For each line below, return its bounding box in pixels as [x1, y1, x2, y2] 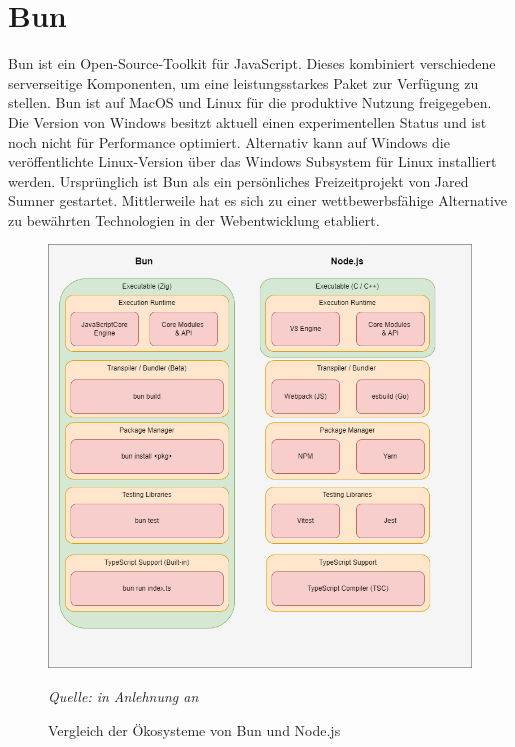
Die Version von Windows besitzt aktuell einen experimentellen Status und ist [8, 111, 487, 132]
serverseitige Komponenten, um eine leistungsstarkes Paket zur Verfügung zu [8, 72, 479, 93]
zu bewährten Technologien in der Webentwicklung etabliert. [8, 209, 380, 230]
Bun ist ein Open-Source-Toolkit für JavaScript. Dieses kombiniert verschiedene [8, 53, 496, 74]
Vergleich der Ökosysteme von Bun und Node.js [48, 719, 341, 740]
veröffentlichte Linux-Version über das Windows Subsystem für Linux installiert [8, 151, 497, 172]
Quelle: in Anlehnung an [48, 686, 199, 707]
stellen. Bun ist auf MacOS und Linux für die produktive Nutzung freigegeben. [8, 92, 492, 113]
